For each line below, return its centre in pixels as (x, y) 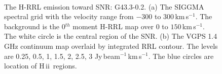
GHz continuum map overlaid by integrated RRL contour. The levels (111, 46)
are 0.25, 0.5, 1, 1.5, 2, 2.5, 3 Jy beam (62, 56)
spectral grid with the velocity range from (69, 16)
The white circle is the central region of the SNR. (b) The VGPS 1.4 (111, 36)
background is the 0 (35, 26)
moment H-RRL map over (113, 26)
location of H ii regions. (41, 66)
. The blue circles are (181, 56)
